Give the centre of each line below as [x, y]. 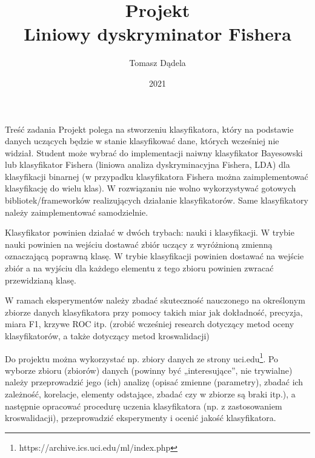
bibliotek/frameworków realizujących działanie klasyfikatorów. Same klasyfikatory [157, 200]
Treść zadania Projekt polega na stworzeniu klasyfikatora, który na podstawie [149, 129]
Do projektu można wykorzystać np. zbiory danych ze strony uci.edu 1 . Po [142, 357]
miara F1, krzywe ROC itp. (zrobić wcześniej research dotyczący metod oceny [150, 324]
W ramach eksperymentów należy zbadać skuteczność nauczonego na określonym [155, 300]
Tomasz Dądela [157, 63]
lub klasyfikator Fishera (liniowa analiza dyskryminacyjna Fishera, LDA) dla [148, 164]
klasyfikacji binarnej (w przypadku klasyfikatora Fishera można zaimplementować [157, 176]
